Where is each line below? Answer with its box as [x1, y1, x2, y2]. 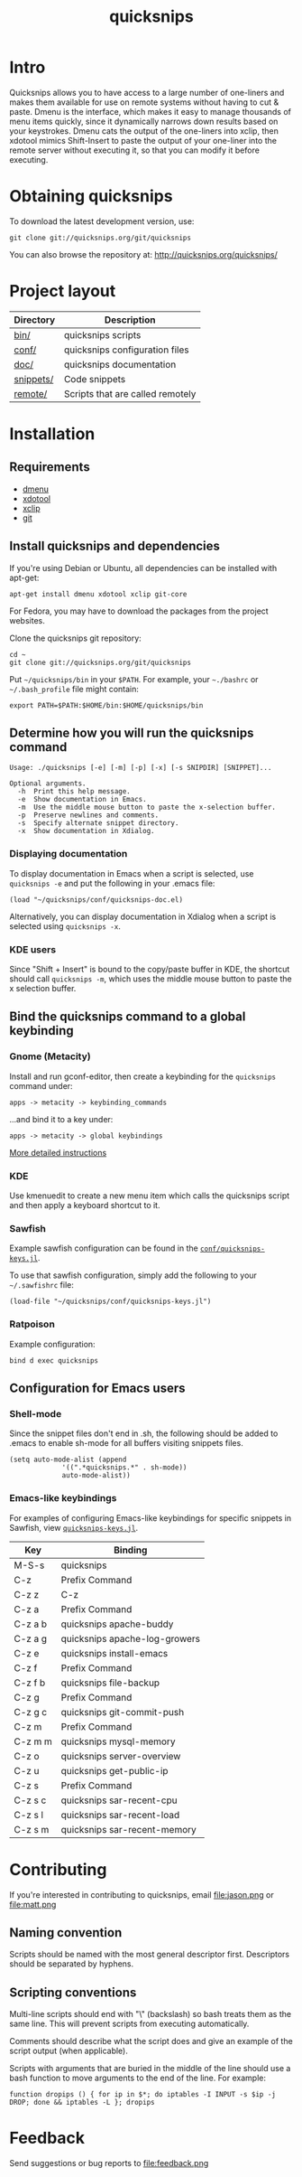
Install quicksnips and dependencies [9, 539, 221, 554]
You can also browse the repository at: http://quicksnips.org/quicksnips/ [9, 249, 278, 259]
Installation [9, 424, 96, 444]
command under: [9, 1080, 74, 1091]
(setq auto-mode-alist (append [9, 1455, 127, 1465]
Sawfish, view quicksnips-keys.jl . [9, 1522, 138, 1533]
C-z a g [14, 1632, 48, 1645]
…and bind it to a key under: [9, 1113, 114, 1124]
